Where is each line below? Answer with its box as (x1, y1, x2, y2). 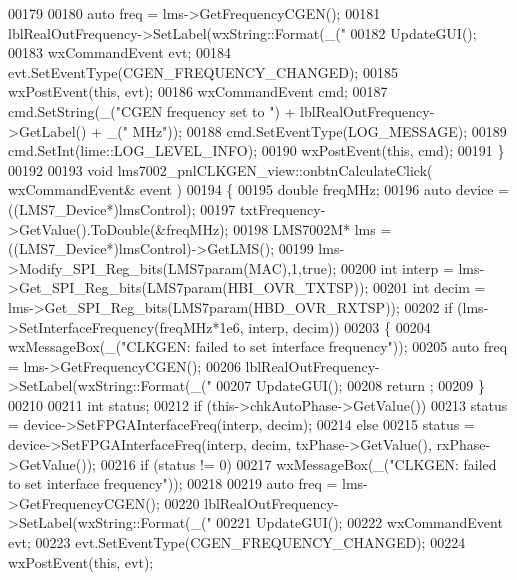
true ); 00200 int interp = (302, 257, 454, 278)
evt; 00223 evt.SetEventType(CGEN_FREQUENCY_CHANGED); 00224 (8, 532, 466, 553)
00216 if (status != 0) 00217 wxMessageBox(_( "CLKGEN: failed (100, 453, 497, 474)
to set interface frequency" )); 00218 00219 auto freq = (8, 473, 338, 494)
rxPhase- (436, 434, 491, 455)
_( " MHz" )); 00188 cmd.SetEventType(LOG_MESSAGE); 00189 (106, 120, 507, 141)
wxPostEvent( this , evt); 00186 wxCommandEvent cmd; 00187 (8, 81, 388, 102)
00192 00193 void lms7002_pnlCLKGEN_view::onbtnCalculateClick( (8, 159, 433, 180)
